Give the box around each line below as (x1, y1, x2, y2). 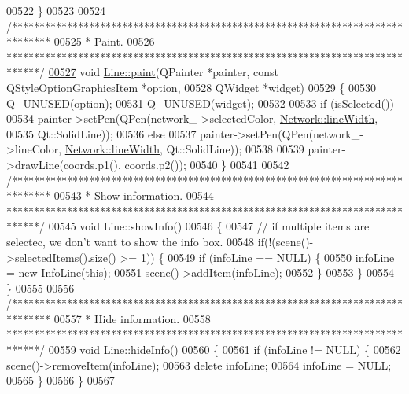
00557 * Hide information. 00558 (53, 310, 211, 326)
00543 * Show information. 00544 (53, 187, 214, 204)
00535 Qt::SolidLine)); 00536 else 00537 (6, 125, 197, 142)
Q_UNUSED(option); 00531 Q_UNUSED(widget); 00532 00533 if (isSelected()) (6, 94, 394, 111)
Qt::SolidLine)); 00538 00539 (166, 141, 304, 157)
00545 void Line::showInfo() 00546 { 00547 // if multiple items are (48, 218, 370, 234)
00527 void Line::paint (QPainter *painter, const (48, 64, 278, 80)
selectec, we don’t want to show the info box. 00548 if (6, 233, 264, 249)
